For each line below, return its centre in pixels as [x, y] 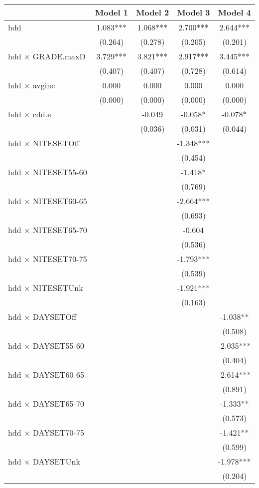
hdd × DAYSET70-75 [46, 432]
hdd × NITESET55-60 [48, 172]
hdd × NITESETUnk [46, 288]
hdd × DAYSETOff [42, 317]
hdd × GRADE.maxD [47, 56]
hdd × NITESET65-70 [48, 230]
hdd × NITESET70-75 [48, 259]
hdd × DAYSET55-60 [46, 346]
